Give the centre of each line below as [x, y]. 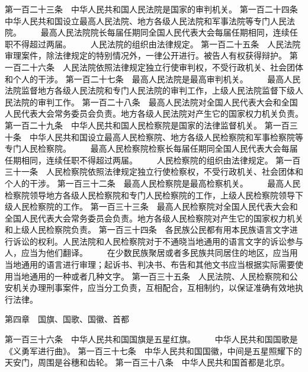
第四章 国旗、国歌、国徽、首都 [67, 319]
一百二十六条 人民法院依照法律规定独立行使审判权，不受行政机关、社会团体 [154, 67]
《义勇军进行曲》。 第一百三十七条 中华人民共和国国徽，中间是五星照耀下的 [153, 350]
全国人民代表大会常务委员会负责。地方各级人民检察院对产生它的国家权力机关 [154, 218]
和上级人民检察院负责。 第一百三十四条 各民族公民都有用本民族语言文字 [147, 230]
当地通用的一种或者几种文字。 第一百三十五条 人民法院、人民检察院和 [151, 276]
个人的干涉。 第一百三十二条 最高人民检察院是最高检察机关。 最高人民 [153, 183]
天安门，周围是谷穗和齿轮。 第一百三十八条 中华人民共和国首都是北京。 [147, 362]
